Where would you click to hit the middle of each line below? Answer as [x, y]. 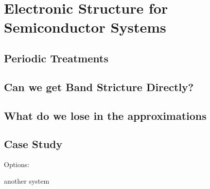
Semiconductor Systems [85, 27]
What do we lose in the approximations [105, 115]
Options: [17, 164]
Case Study [33, 144]
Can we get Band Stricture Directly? [99, 86]
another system [27, 180]
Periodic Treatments [56, 58]
